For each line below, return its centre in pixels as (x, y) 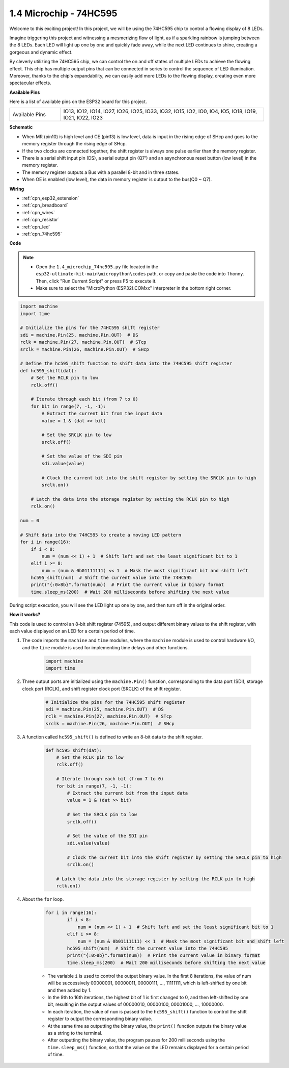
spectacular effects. (30, 83)
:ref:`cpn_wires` (39, 212)
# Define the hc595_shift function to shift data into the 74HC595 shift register (126, 364)
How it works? (25, 615)
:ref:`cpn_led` (36, 226)
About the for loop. (43, 899)
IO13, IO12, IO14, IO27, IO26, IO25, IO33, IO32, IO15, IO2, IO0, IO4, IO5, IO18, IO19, (160, 111)
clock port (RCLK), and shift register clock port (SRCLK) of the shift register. (102, 689)
